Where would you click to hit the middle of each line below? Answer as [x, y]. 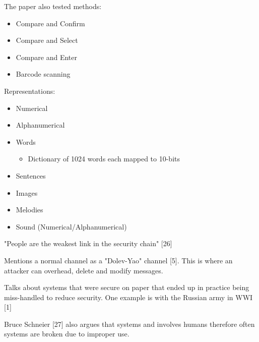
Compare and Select [47, 40]
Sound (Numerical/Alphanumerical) [71, 226]
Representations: [30, 91]
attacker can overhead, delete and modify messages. [84, 270]
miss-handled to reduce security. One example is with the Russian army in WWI [128, 297]
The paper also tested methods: [53, 6]
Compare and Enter [47, 57]
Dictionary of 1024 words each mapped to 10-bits [104, 159]
